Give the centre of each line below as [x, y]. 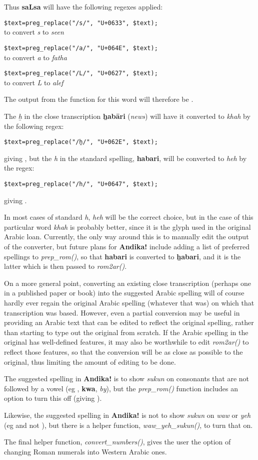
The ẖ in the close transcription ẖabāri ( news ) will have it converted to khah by [127, 116]
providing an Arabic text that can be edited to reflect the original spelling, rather [129, 322]
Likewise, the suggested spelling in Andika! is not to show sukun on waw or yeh [127, 415]
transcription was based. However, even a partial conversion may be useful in [122, 312]
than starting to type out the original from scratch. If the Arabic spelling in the [126, 332]
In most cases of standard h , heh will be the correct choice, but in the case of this [129, 217]
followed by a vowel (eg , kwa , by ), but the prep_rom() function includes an [121, 388]
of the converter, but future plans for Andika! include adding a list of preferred [127, 246]
